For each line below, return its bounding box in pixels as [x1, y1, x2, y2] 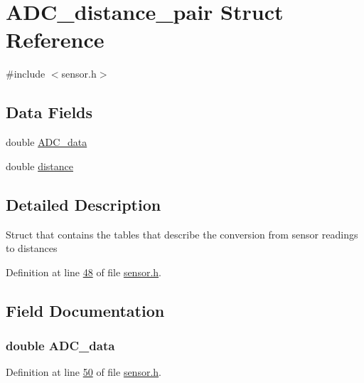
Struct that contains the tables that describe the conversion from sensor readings [6, 226, 358, 241]
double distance [6, 158, 73, 173]
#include [6, 66, 45, 81]
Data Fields [6, 101, 93, 123]
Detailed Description [6, 193, 161, 215]
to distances [6, 241, 58, 256]
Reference [6, 25, 105, 54]
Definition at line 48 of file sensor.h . [6, 264, 161, 279]
